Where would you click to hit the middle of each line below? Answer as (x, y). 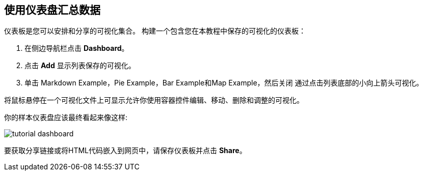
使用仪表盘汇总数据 (52, 10)
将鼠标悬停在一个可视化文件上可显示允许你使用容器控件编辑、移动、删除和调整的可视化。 (154, 100)
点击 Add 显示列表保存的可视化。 (80, 66)
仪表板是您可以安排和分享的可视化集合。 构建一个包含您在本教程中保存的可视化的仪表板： (155, 31)
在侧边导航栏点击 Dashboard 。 (77, 48)
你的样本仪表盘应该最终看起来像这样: (66, 118)
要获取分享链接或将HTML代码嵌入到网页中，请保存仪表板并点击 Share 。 (125, 151)
